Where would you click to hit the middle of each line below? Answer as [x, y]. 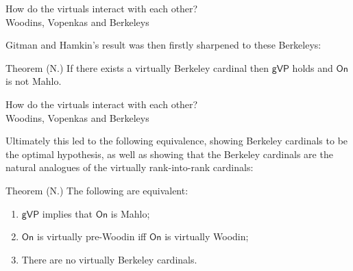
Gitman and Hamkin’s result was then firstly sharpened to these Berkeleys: [163, 45]
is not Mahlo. [34, 81]
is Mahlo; [130, 213]
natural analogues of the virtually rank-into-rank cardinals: [130, 167]
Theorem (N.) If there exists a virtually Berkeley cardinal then [137, 67]
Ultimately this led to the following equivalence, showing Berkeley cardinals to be [177, 141]
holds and [313, 67]
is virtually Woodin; [207, 236]
